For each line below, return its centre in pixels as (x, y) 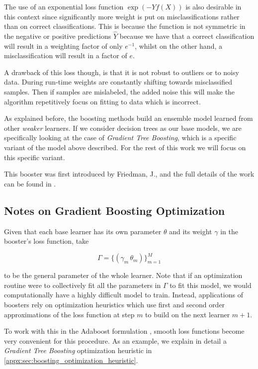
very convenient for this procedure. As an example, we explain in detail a (115, 340)
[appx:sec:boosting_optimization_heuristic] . (71, 360)
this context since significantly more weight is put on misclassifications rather (122, 16)
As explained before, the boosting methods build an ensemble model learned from (129, 118)
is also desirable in (214, 6)
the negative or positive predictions (58, 36)
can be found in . (30, 183)
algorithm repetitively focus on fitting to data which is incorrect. (102, 101)
